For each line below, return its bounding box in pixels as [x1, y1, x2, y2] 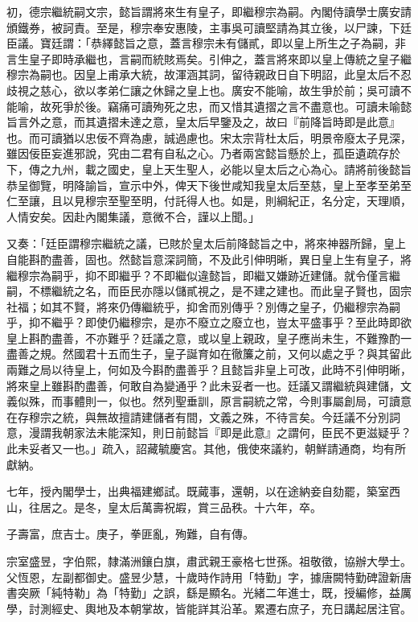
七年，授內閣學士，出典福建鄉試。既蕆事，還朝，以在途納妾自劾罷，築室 [6, 483, 389, 500]
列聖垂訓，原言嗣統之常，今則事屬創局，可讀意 [163, 393, 412, 410]
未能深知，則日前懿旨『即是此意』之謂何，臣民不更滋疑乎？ [96, 424, 412, 441]
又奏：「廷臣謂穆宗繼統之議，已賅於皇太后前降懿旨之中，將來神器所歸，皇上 [6, 235, 406, 252]
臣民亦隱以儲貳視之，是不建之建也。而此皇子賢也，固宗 [118, 282, 412, 299]
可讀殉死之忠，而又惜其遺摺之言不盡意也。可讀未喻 [129, 97, 400, 114]
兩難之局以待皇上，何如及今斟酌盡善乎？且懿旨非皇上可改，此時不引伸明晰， [6, 361, 412, 378]
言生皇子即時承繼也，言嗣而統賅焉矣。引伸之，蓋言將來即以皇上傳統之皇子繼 [6, 50, 412, 67]
